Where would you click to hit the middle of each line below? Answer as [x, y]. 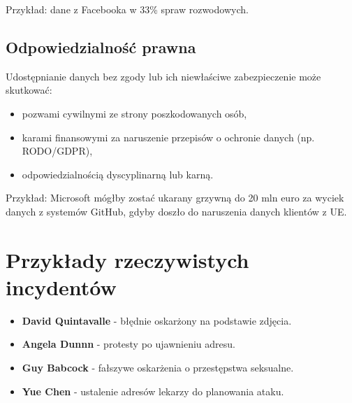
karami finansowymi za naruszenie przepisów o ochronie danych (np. [168, 137]
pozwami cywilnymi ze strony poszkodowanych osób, [134, 113]
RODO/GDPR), [57, 151]
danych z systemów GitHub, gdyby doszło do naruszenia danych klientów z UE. [176, 211]
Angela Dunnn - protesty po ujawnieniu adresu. [129, 344]
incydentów [61, 287]
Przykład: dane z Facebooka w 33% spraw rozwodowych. [127, 9]
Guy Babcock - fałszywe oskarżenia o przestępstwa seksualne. [158, 368]
